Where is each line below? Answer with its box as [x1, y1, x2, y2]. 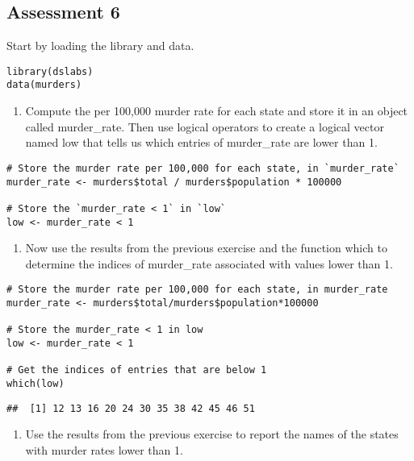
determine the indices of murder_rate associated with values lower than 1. [25, 255, 393, 272]
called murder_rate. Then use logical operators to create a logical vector [25, 118, 384, 135]
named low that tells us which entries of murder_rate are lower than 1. [25, 134, 378, 151]
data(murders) [6, 79, 82, 91]
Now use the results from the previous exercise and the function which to [25, 239, 387, 256]
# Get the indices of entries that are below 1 [6, 364, 267, 376]
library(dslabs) [6, 65, 94, 77]
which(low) [6, 377, 65, 389]
